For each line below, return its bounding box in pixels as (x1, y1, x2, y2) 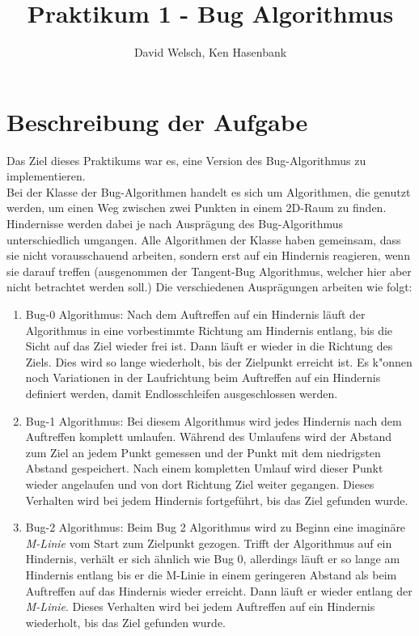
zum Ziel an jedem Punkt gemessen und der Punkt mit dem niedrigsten (25, 443, 381, 460)
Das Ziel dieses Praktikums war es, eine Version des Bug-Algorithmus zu (6, 151, 366, 168)
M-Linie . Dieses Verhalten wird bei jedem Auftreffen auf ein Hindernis (25, 598, 375, 615)
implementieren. (6, 167, 86, 184)
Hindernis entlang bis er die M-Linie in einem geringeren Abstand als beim (25, 566, 397, 583)
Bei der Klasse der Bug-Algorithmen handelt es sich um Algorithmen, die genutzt (6, 183, 411, 200)
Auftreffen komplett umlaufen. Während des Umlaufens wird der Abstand (25, 428, 392, 445)
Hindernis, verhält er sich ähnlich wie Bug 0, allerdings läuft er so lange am (25, 550, 400, 567)
